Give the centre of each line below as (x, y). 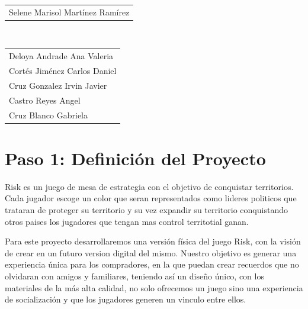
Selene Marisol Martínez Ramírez (69, 12)
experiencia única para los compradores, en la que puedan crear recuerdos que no (152, 264)
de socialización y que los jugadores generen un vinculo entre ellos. (126, 299)
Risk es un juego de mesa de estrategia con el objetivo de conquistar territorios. (149, 186)
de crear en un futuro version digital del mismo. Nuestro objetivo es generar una (151, 252)
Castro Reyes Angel (45, 100)
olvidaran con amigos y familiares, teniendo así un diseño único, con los (134, 276)
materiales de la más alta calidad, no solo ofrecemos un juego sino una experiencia (154, 287)
